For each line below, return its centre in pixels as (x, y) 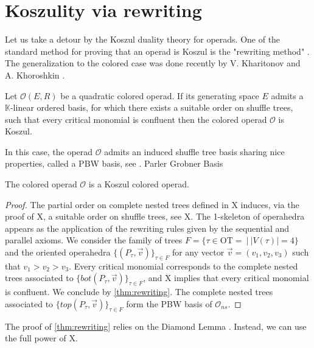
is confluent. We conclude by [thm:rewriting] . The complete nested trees (139, 292)
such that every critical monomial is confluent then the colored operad (136, 119)
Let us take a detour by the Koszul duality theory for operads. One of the (143, 39)
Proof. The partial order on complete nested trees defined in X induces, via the (152, 204)
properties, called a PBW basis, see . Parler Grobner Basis (114, 163)
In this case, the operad (49, 151)
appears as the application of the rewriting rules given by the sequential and (147, 228)
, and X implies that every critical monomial (226, 278)
